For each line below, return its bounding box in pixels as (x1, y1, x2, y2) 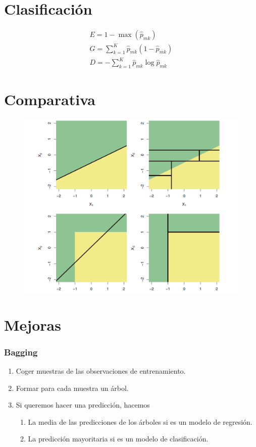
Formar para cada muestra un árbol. (16, 382, 129, 393)
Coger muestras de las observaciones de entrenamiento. (16, 366, 186, 376)
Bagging (4, 345, 38, 358)
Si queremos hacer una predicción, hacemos (16, 399, 150, 410)
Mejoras (4, 314, 61, 335)
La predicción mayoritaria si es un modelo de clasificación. (28, 433, 209, 444)
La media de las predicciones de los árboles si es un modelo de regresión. (28, 416, 252, 427)
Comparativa (4, 89, 95, 110)
